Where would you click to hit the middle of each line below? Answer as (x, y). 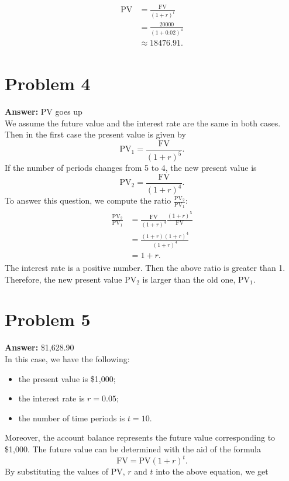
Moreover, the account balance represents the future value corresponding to (140, 437)
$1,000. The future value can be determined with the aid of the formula (133, 449)
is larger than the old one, (189, 279)
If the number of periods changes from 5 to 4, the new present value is (131, 168)
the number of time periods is (72, 418)
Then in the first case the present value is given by (95, 134)
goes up (69, 111)
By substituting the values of (56, 471)
